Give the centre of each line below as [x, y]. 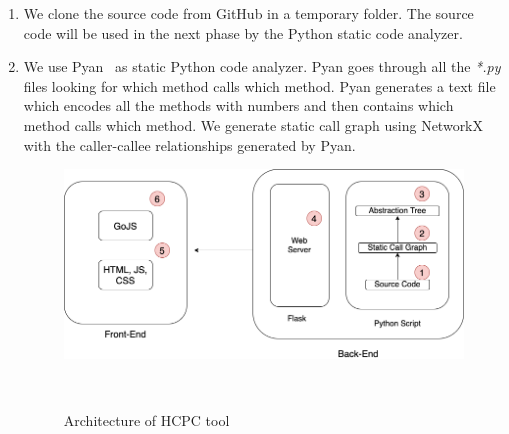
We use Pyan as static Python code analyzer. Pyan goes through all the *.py [262, 66]
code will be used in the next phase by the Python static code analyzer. [243, 32]
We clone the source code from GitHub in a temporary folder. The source [248, 13]
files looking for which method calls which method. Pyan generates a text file [259, 85]
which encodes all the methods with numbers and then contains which [238, 105]
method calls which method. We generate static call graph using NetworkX [253, 124]
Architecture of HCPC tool [146, 420]
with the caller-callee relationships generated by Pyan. [189, 144]
